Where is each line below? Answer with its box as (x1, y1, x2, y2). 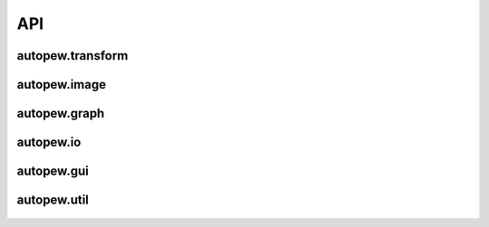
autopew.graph (16, 106, 105, 121)
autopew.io (16, 135, 81, 150)
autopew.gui (16, 164, 90, 179)
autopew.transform (16, 48, 129, 63)
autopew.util (16, 193, 90, 208)
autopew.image (16, 77, 107, 92)
